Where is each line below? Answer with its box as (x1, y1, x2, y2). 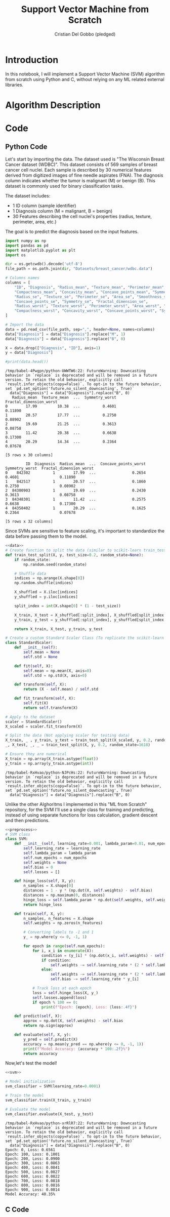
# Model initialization (5, 1079, 56, 1084)
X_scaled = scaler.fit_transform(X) (5, 724, 82, 729)
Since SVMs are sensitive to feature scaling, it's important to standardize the (5, 528, 165, 534)
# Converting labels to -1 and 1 (23, 930, 94, 935)
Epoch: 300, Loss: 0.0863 (5, 1160, 60, 1165)
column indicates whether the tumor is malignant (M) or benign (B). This (5, 177, 156, 183)
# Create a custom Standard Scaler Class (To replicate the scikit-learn (5, 635, 164, 641)
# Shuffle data (14, 571, 47, 576)
